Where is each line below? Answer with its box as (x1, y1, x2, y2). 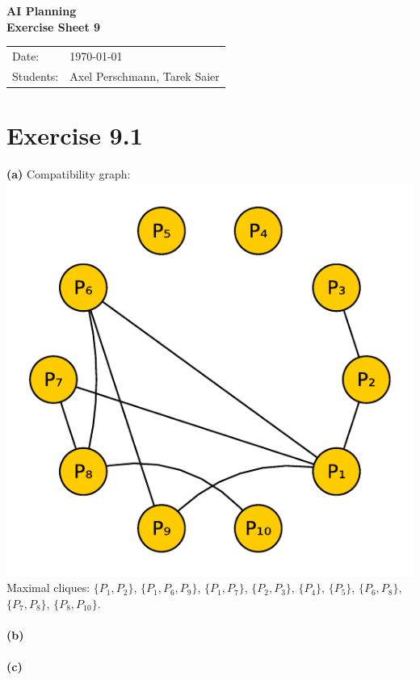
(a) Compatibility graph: (6, 166, 131, 182)
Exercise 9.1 (6, 119, 143, 152)
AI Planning (6, 2, 77, 19)
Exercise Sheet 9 (6, 18, 101, 35)
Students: (12, 67, 59, 84)
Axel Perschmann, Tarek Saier (69, 67, 220, 84)
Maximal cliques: (6, 579, 90, 596)
